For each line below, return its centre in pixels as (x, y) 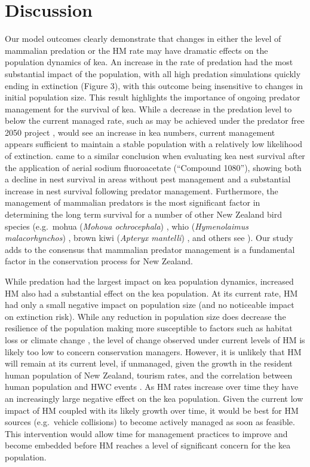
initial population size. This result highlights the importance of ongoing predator (153, 97)
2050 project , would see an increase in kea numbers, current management (140, 132)
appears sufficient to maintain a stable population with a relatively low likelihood (154, 144)
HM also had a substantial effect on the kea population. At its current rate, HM (151, 293)
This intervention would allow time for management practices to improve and (146, 433)
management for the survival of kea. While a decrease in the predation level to (148, 109)
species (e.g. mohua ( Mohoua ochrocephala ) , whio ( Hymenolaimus (127, 226)
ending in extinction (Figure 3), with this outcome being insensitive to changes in (154, 85)
